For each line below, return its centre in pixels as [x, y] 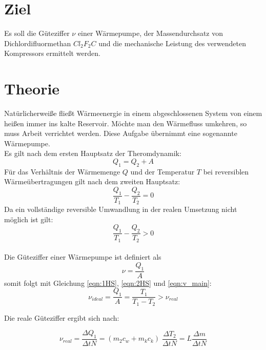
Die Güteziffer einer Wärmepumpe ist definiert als [83, 257]
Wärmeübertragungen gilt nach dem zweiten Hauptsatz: [92, 181]
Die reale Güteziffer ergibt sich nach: [62, 317]
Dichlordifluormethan [38, 43]
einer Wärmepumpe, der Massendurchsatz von [150, 33]
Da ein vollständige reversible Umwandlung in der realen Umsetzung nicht [121, 209]
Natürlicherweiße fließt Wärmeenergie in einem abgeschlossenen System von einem [133, 113]
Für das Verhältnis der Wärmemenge [62, 171]
